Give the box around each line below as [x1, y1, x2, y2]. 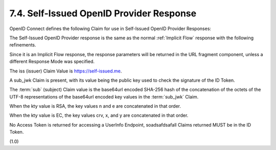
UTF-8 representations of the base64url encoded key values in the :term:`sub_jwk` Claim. [9, 93, 199, 99]
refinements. [9, 42, 36, 48]
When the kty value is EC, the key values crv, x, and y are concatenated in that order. [9, 112, 189, 118]
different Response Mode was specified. [9, 59, 95, 65]
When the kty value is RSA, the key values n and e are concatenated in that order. [9, 103, 181, 109]
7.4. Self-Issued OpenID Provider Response [9, 8, 197, 19]
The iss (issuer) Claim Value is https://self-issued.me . [9, 68, 122, 74]
